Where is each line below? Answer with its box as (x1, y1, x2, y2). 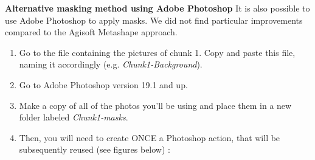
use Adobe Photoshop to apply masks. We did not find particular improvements (5, 13, 303, 26)
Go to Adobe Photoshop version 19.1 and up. (19, 78, 188, 91)
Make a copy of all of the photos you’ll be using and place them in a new (19, 99, 292, 111)
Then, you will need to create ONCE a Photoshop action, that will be (19, 131, 280, 144)
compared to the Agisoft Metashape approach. (5, 26, 178, 38)
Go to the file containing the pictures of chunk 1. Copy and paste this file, (19, 46, 296, 58)
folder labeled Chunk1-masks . (19, 111, 128, 123)
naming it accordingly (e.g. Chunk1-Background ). (19, 58, 202, 71)
